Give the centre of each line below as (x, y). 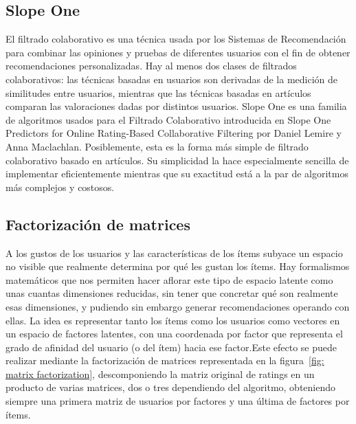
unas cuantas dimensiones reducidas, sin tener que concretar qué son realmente (172, 293)
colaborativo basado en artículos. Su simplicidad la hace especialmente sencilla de (177, 160)
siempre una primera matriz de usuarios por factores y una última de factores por (178, 401)
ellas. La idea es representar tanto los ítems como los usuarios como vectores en (173, 320)
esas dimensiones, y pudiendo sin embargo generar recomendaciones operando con (178, 306)
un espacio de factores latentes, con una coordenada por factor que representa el (174, 334)
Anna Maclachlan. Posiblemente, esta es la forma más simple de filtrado (157, 146)
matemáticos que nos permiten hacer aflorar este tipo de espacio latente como (169, 279)
